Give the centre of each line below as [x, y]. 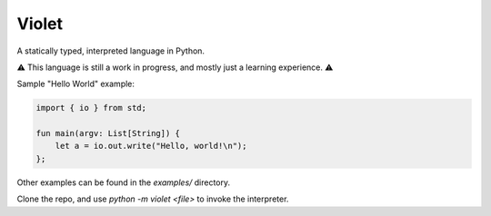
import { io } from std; [91, 108]
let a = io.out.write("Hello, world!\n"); [151, 146]
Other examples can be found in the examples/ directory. [124, 182]
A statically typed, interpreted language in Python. [110, 51]
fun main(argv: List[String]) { [108, 133]
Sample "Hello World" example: [76, 84]
